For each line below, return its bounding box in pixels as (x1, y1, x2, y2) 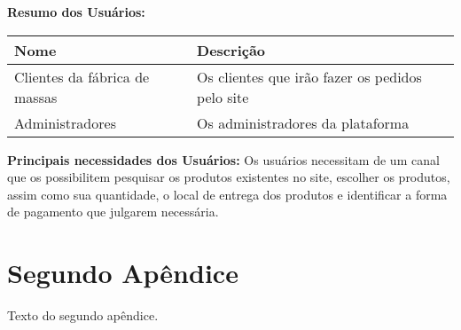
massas (14, 86, 58, 107)
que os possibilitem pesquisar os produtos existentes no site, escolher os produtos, (7, 168, 450, 186)
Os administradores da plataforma (197, 112, 410, 133)
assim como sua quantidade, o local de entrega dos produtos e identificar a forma (7, 185, 448, 203)
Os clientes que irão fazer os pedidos (197, 66, 422, 87)
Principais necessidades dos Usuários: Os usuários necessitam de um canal (7, 150, 440, 169)
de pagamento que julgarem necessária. (7, 202, 219, 221)
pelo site (197, 86, 249, 107)
